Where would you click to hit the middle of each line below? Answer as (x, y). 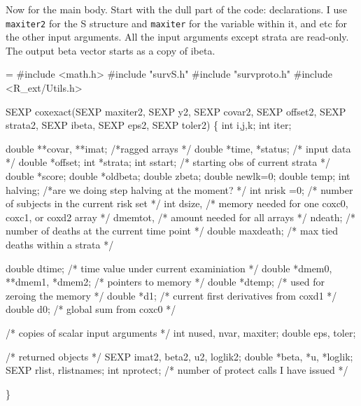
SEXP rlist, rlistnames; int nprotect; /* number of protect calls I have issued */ (177, 370)
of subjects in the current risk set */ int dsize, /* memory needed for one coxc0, (177, 203)
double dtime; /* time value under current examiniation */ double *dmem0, (169, 268)
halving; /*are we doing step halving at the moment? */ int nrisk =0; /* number (179, 189)
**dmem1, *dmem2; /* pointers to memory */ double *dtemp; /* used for (165, 282)
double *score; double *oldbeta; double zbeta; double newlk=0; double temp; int (178, 176)
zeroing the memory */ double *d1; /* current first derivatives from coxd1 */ (171, 295)
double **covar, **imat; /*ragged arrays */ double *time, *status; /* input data (178, 148)
